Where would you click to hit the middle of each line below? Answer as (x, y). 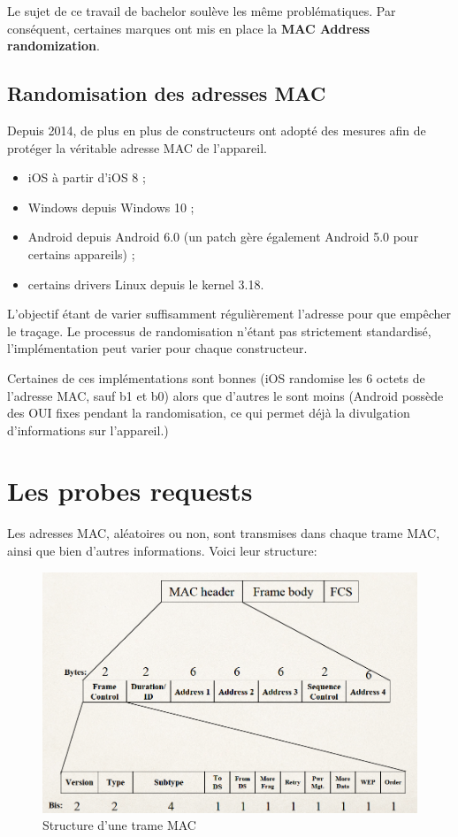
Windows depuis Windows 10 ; (111, 207)
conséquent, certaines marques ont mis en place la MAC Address (189, 28)
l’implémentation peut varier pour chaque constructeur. (157, 348)
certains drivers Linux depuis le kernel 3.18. (146, 284)
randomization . (53, 46)
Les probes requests (130, 491)
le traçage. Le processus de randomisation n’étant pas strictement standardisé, (219, 330)
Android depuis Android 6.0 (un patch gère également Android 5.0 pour (223, 237)
